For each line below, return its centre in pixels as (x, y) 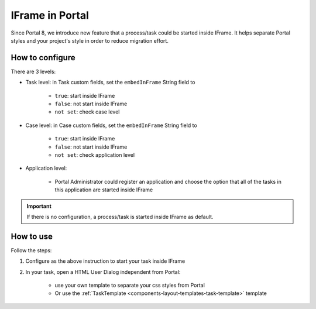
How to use (32, 236)
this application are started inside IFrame (104, 190)
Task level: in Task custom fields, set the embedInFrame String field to (110, 83)
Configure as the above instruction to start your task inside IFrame (105, 261)
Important (39, 206)
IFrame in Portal (50, 15)
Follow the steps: (31, 250)
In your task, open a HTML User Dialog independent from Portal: (103, 272)
